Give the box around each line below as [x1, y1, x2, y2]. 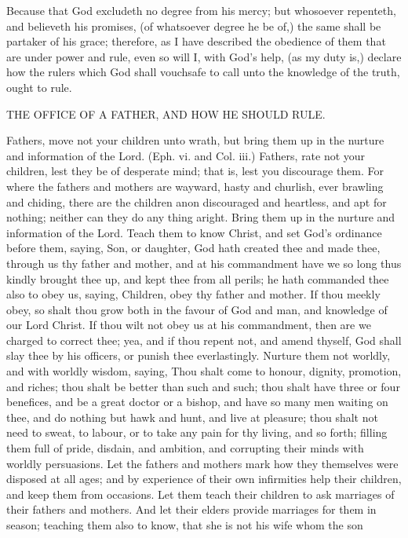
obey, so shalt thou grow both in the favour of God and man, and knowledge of [6, 301, 388, 317]
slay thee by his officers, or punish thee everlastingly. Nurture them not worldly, [6, 347, 391, 364]
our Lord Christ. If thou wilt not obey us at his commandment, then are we [6, 317, 371, 333]
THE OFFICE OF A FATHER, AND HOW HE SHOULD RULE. [6, 105, 326, 122]
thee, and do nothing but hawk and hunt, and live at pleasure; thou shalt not [6, 408, 378, 425]
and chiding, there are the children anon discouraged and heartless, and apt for [6, 193, 387, 210]
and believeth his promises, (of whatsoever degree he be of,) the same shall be [6, 17, 381, 34]
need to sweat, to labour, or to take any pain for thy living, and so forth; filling [6, 424, 388, 441]
